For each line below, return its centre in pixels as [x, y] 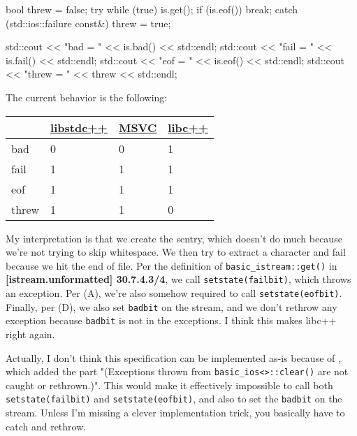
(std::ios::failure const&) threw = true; [88, 23]
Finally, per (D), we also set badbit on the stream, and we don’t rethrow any [172, 306]
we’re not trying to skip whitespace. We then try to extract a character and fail [176, 252]
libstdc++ [79, 127]
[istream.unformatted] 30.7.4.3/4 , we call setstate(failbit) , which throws [178, 279]
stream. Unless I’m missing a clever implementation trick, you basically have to [175, 413]
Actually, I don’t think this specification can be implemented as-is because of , [173, 357]
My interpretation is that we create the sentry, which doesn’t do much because [174, 238]
